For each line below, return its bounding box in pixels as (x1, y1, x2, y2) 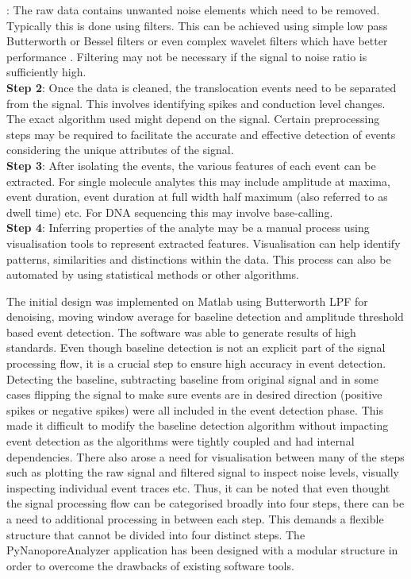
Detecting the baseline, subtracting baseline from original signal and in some (6, 370, 378, 387)
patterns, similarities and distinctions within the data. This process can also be (6, 250, 391, 267)
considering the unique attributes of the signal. (6, 141, 234, 158)
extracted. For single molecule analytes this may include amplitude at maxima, (6, 172, 390, 189)
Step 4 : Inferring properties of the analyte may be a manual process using (6, 219, 370, 236)
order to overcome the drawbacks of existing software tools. (6, 557, 294, 573)
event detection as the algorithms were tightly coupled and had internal (6, 433, 355, 450)
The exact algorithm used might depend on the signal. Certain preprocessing (6, 110, 380, 127)
